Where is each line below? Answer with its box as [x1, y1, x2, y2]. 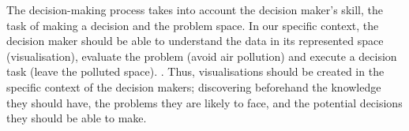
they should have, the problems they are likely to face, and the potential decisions [6, 94, 403, 110]
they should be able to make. [6, 110, 147, 126]
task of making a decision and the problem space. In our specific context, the [6, 17, 379, 33]
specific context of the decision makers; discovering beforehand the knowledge [6, 78, 381, 95]
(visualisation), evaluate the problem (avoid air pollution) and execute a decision [6, 47, 397, 64]
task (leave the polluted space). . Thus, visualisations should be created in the [6, 63, 385, 80]
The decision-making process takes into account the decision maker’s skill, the [6, 2, 383, 17]
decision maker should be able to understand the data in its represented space [6, 32, 384, 49]
